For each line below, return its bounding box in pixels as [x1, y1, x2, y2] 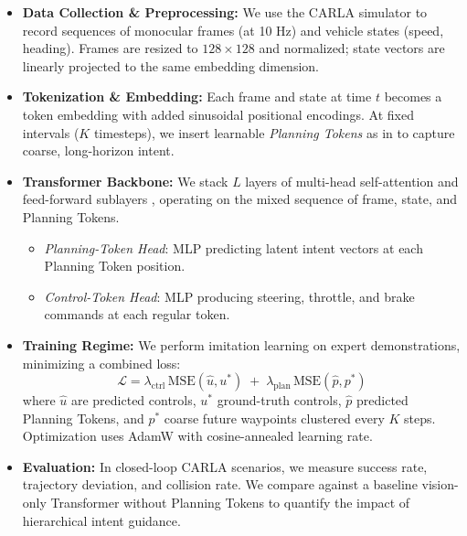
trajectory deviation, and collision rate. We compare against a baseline [22, 475, 418, 494]
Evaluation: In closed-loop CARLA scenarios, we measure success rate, [22, 456, 428, 476]
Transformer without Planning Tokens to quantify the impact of [50, 493, 410, 512]
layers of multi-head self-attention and [245, 171, 459, 190]
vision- [421, 475, 459, 494]
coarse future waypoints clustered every [164, 408, 385, 427]
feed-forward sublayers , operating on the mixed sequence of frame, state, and [22, 189, 458, 209]
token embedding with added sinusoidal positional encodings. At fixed [22, 104, 414, 123]
